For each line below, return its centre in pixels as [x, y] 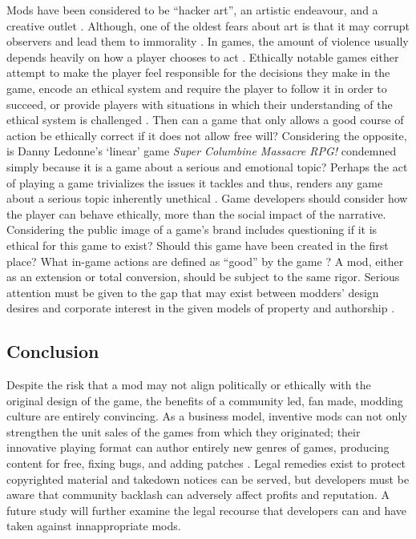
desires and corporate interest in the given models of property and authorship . [201, 308]
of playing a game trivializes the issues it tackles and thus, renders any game [195, 182]
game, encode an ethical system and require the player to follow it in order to [197, 88]
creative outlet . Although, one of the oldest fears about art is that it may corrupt [208, 25]
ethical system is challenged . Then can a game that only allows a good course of [205, 120]
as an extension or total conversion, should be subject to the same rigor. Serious [203, 277]
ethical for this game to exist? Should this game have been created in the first [198, 245]
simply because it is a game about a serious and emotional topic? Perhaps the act [207, 166]
